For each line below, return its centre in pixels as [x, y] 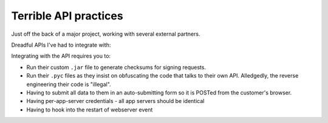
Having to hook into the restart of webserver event [90, 110]
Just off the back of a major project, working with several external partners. [106, 34]
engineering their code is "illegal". [69, 84]
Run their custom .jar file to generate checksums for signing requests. [116, 67]
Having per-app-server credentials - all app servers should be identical [115, 101]
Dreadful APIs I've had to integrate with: [61, 45]
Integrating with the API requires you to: [61, 56]
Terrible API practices [67, 16]
